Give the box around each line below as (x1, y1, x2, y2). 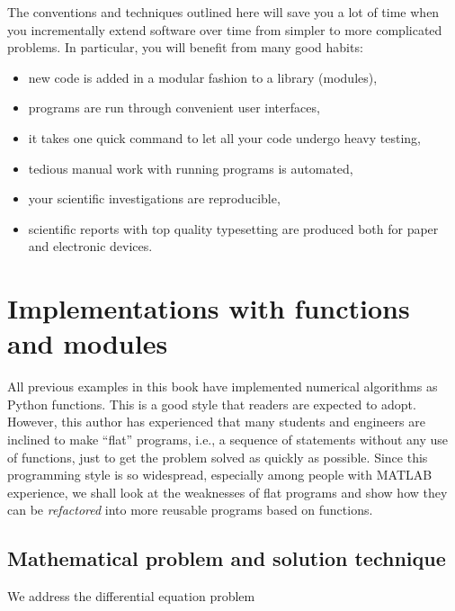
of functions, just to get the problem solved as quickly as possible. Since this (7, 447, 428, 466)
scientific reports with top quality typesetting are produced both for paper (28, 219, 439, 238)
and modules (7, 325, 168, 362)
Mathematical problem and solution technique (7, 544, 446, 572)
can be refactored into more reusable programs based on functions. (7, 500, 373, 519)
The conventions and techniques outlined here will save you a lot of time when (7, 3, 440, 21)
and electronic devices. (28, 237, 153, 256)
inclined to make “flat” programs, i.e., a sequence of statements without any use (7, 430, 449, 449)
